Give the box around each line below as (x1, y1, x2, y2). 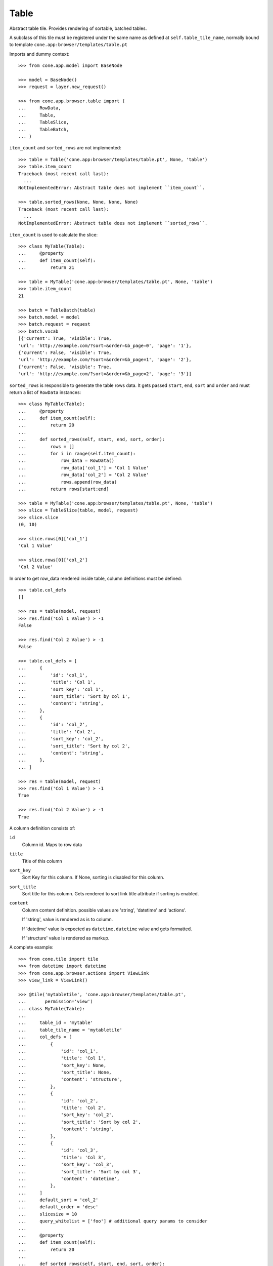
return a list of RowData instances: (9, 389, 81, 395)
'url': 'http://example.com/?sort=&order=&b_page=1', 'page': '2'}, (18, 357, 192, 363)
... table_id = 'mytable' (18, 1020, 94, 1025)
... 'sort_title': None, (18, 1070, 112, 1076)
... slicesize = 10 (18, 1211, 77, 1217)
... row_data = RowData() (18, 458, 115, 463)
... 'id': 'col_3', (18, 1148, 99, 1153)
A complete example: (9, 944, 54, 951)
